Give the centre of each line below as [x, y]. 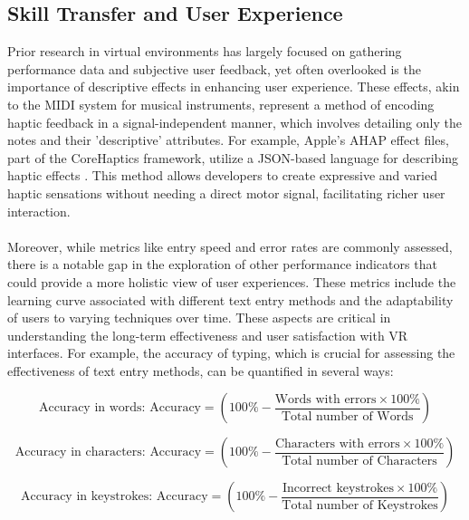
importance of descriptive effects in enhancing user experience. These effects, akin [234, 87]
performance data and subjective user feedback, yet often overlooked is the [214, 68]
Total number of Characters [359, 462]
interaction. [39, 211]
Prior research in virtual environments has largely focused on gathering [205, 51]
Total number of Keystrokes [360, 506]
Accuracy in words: [92, 408]
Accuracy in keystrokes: [86, 497]
